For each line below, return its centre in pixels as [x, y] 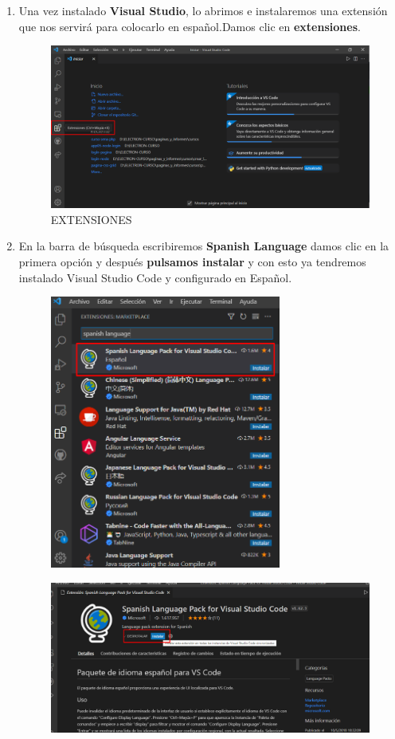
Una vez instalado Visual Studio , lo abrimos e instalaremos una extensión [203, 10]
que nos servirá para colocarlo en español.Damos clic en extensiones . [190, 26]
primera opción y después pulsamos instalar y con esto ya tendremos [192, 261]
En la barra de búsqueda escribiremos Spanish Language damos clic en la [204, 246]
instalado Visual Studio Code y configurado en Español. [155, 277]
